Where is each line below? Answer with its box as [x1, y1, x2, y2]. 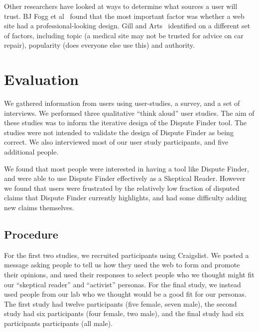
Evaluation [4, 69, 79, 89]
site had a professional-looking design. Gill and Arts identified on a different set [4, 20, 251, 31]
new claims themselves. [4, 202, 74, 213]
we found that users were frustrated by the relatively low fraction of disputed [4, 182, 240, 193]
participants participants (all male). [4, 318, 113, 328]
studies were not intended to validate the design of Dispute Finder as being [4, 127, 234, 137]
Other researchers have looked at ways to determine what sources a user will [4, 1, 238, 11]
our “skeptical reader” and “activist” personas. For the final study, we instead [4, 279, 241, 289]
